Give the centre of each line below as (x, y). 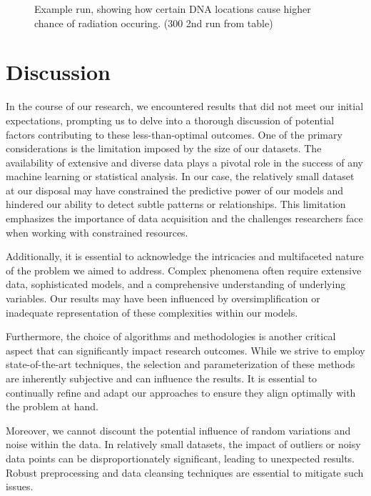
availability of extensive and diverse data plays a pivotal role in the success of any (185, 162)
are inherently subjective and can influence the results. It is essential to (162, 378)
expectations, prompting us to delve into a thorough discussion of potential (170, 120)
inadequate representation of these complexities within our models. (152, 312)
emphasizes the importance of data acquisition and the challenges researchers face (184, 218)
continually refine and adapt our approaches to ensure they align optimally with (181, 392)
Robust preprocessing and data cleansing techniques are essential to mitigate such (185, 472)
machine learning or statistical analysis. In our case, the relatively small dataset (180, 176)
